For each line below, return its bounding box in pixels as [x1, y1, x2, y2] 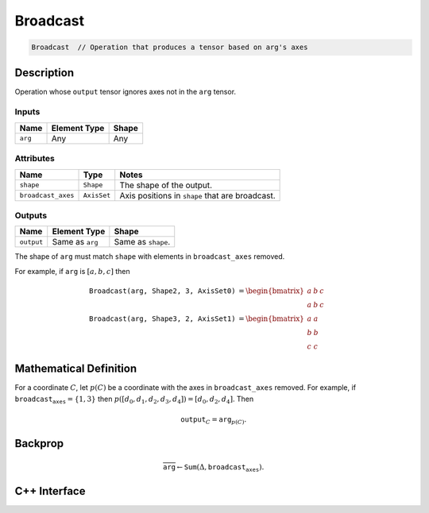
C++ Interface [14, 484, 86, 498]
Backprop [14, 437, 64, 450]
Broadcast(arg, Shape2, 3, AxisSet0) [88, 286, 236, 295]
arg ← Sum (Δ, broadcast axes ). [163, 462, 265, 473]
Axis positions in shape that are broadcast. [119, 190, 276, 201]
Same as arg [52, 237, 99, 248]
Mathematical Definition [14, 362, 137, 376]
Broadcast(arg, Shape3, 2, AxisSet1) [88, 314, 236, 323]
